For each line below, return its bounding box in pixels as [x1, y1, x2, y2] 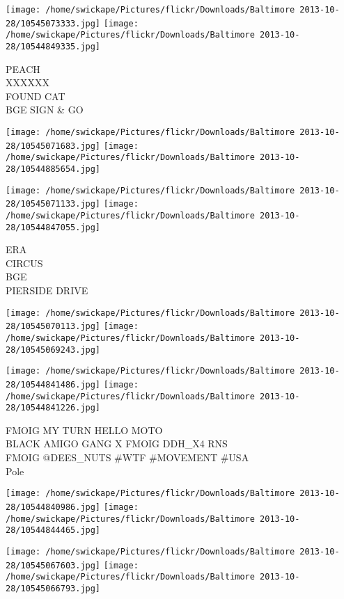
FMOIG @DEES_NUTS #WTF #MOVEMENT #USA [6, 450, 249, 465]
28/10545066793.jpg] [6, 583, 101, 593]
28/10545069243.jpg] [6, 344, 101, 355]
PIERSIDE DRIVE [6, 283, 88, 298]
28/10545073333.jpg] [6, 18, 101, 29]
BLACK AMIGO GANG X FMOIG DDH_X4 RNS [6, 436, 228, 451]
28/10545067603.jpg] [6, 560, 101, 570]
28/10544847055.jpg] [6, 222, 101, 232]
